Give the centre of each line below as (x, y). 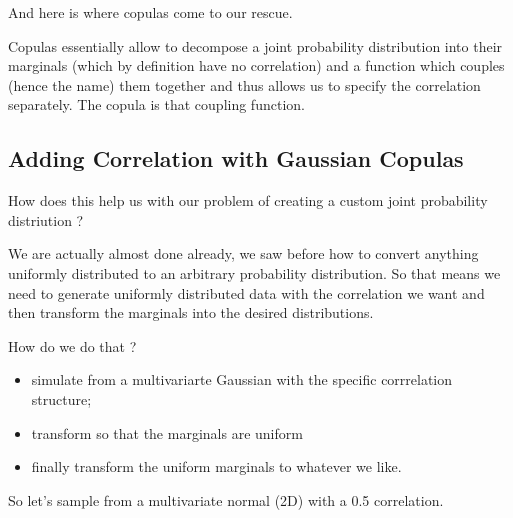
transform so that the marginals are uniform (167, 432)
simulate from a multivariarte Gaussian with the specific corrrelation (242, 379)
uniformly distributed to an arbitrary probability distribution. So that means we (254, 272)
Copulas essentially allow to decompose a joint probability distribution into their (255, 45)
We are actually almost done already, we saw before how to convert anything (243, 253)
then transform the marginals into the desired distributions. (191, 312)
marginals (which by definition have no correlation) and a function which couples (256, 65)
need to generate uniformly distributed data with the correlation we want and (246, 292)
